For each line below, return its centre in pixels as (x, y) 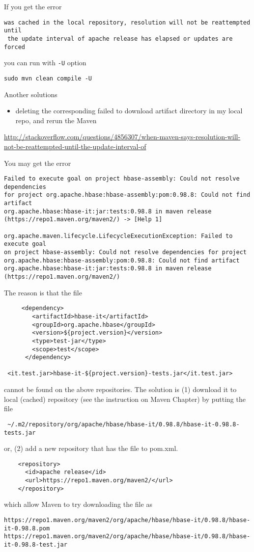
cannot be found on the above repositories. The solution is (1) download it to (120, 389)
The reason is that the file (43, 292)
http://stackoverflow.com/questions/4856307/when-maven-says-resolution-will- (122, 137)
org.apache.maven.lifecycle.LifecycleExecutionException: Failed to (118, 236)
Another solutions (31, 94)
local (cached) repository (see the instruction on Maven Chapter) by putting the (125, 399)
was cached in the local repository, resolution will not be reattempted (127, 22)
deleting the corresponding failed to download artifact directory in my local (129, 111)
